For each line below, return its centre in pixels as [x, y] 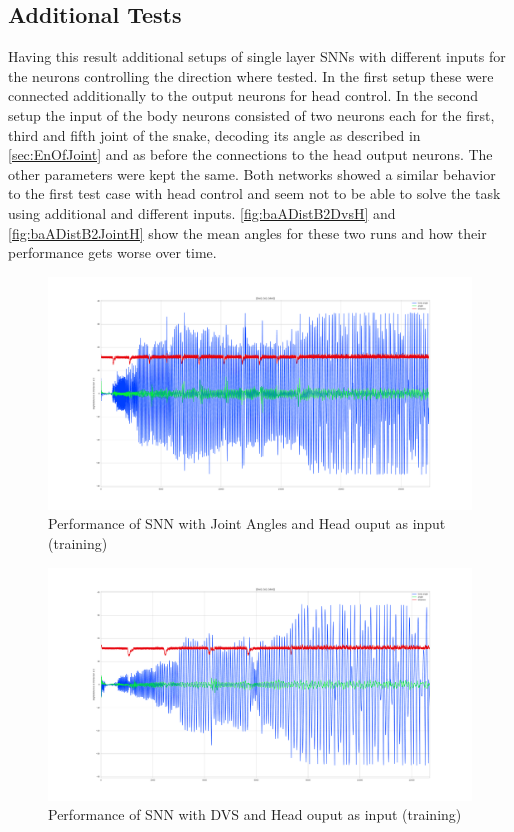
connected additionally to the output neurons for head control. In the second [243, 95]
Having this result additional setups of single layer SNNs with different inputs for [257, 56]
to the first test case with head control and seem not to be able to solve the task [254, 193]
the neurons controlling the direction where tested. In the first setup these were [251, 75]
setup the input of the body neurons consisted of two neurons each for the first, [251, 114]
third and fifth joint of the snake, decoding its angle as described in [214, 134]
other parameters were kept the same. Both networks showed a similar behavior [252, 173]
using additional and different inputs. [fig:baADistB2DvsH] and [202, 212]
